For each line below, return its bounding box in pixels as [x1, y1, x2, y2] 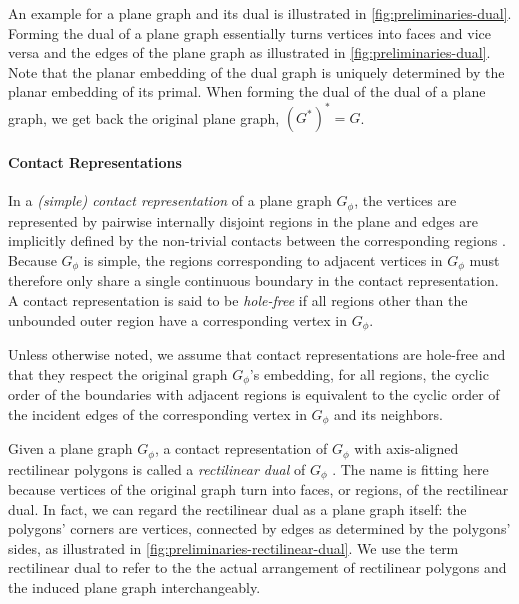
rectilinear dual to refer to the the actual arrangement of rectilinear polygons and [8, 557, 507, 578]
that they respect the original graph [8, 363, 228, 384]
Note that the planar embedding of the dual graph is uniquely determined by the [8, 61, 505, 82]
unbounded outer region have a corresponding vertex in [8, 309, 348, 330]
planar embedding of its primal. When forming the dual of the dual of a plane [8, 81, 486, 102]
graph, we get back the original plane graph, [8, 107, 280, 128]
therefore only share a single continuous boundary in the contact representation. [8, 270, 499, 291]
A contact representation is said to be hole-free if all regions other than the [8, 289, 468, 310]
